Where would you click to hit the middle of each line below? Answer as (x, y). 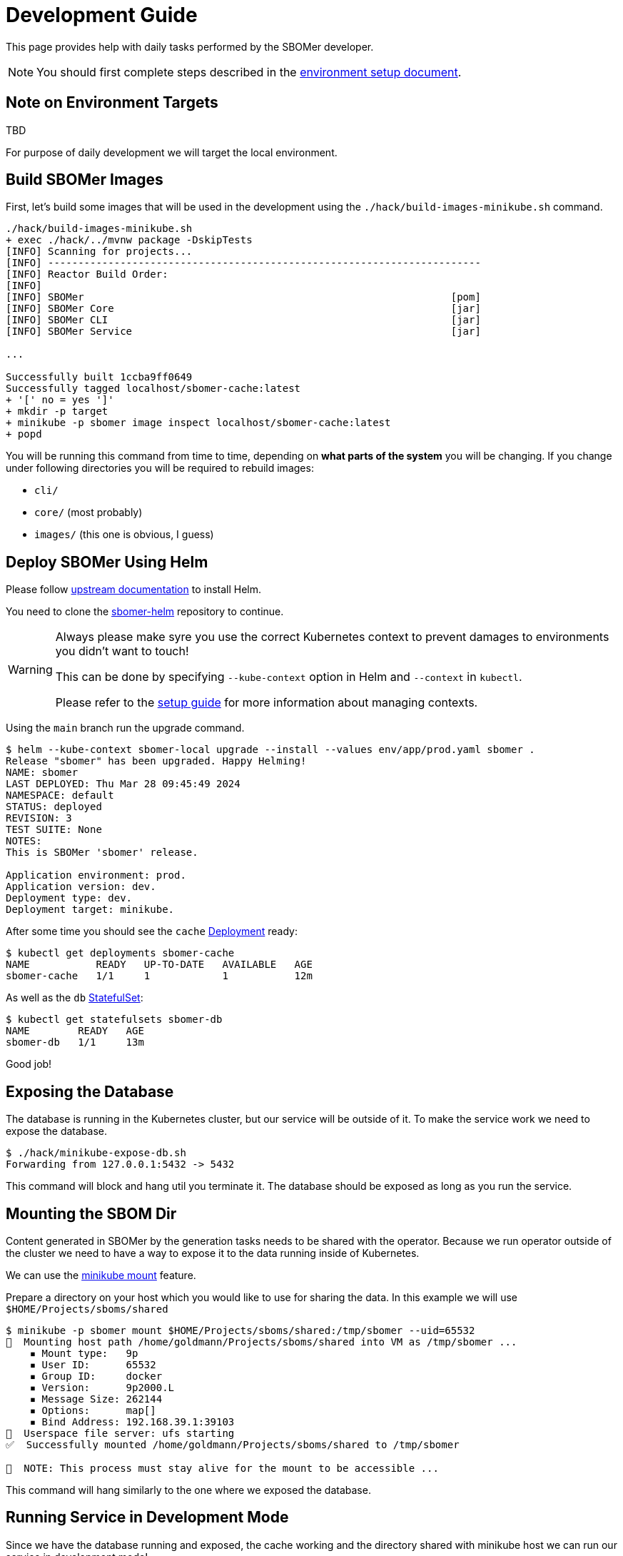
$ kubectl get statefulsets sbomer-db (114, 1020)
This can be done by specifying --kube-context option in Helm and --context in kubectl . (289, 677)
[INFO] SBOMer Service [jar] (243, 332)
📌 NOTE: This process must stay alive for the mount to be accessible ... (222, 1468)
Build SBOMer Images (85, 180)
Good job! (29, 1064)
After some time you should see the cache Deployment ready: (152, 931)
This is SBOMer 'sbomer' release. (102, 853)
